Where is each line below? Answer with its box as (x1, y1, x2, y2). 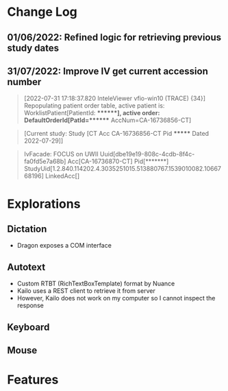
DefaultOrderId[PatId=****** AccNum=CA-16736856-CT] (23, 116, 192, 124)
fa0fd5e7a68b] (23, 157, 66, 165)
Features (7, 372, 59, 388)
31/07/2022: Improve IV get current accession (7, 65, 209, 77)
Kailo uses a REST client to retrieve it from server (16, 287, 155, 295)
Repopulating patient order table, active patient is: (23, 102, 165, 110)
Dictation (7, 223, 47, 235)
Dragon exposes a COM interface (16, 241, 112, 250)
